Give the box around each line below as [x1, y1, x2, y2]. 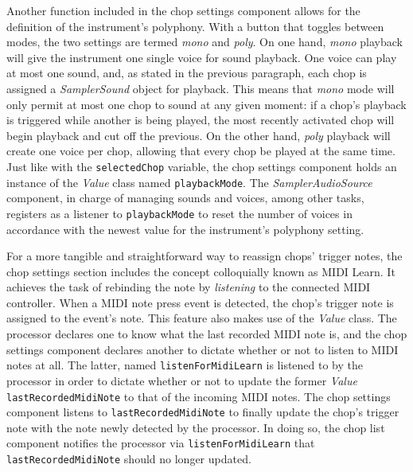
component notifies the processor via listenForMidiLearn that [6, 435, 315, 451]
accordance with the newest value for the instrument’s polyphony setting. [6, 220, 364, 237]
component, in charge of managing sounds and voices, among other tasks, [6, 189, 364, 206]
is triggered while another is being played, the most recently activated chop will [6, 111, 395, 128]
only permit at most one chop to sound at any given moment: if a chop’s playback [6, 96, 407, 112]
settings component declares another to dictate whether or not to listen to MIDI [6, 341, 399, 357]
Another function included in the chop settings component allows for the [6, 2, 360, 18]
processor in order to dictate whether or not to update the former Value [6, 372, 357, 388]
